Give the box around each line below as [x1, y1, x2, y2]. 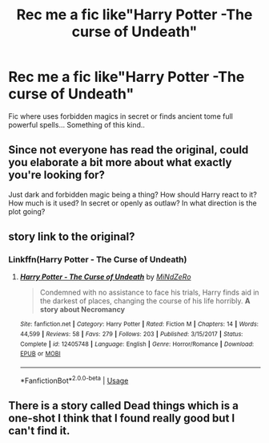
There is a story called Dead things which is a [8, 399, 239, 413]
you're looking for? [8, 169, 106, 182]
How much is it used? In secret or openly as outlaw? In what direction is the [8, 198, 258, 208]
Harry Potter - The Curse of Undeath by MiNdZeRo [19, 272, 191, 282]
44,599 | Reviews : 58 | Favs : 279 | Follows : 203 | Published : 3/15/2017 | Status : [19, 331, 243, 339]
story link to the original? [8, 230, 135, 244]
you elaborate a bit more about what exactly [8, 156, 232, 169]
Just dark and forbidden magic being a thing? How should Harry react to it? [8, 189, 258, 199]
